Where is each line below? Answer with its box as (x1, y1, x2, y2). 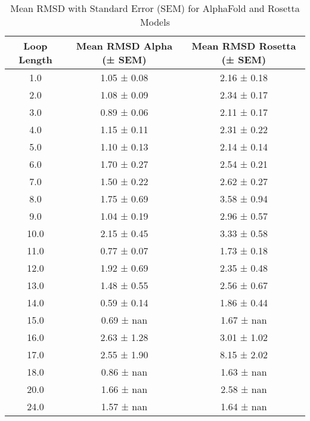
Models (140, 15, 170, 29)
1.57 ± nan (101, 400, 148, 413)
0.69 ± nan (101, 313, 148, 327)
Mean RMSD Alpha (76, 39, 173, 53)
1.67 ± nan (221, 313, 267, 327)
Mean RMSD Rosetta (191, 39, 296, 53)
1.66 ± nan (101, 382, 148, 396)
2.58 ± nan (221, 382, 267, 396)
